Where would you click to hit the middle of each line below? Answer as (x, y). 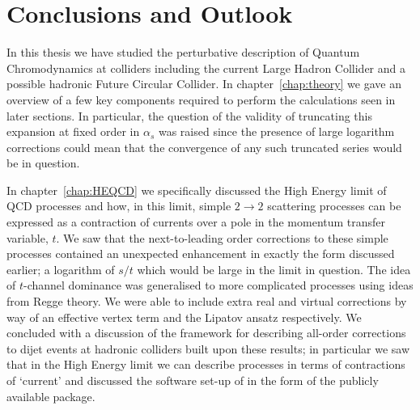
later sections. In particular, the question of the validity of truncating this (190, 115)
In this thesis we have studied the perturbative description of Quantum (183, 52)
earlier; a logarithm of (61, 269)
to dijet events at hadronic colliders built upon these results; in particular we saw (208, 348)
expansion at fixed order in (73, 131)
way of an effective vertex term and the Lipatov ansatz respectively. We (184, 317)
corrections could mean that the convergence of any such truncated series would (204, 147)
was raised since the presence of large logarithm (276, 131)
